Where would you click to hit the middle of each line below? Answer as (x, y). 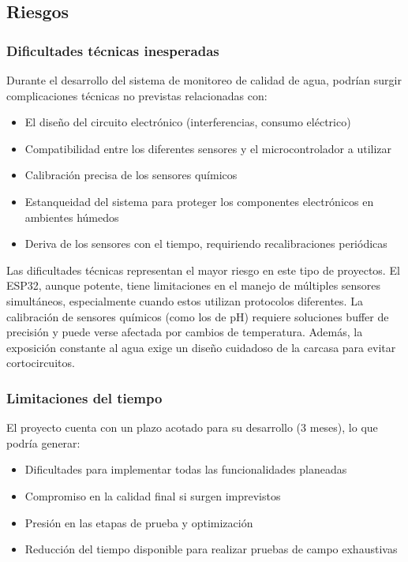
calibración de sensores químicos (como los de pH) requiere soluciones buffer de (198, 316)
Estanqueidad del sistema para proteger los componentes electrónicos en (199, 201)
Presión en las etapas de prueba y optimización (139, 522)
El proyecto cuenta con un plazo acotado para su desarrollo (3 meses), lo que (192, 427)
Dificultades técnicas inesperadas (113, 50)
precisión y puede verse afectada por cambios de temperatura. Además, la (185, 332)
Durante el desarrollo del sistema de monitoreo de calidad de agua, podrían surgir (204, 80)
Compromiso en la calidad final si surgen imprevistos (153, 495)
